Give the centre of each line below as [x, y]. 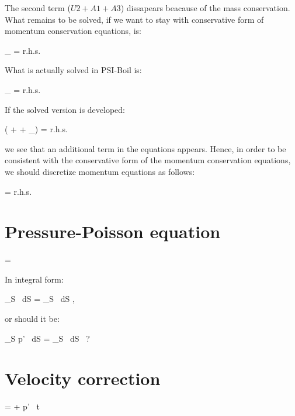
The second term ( [38, 8]
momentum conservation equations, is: [73, 31]
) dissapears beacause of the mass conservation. [205, 8]
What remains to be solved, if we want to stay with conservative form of [134, 19]
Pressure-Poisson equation [113, 231]
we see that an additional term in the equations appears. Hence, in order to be [145, 148]
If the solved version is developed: [65, 109]
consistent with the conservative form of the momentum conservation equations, [148, 160]
